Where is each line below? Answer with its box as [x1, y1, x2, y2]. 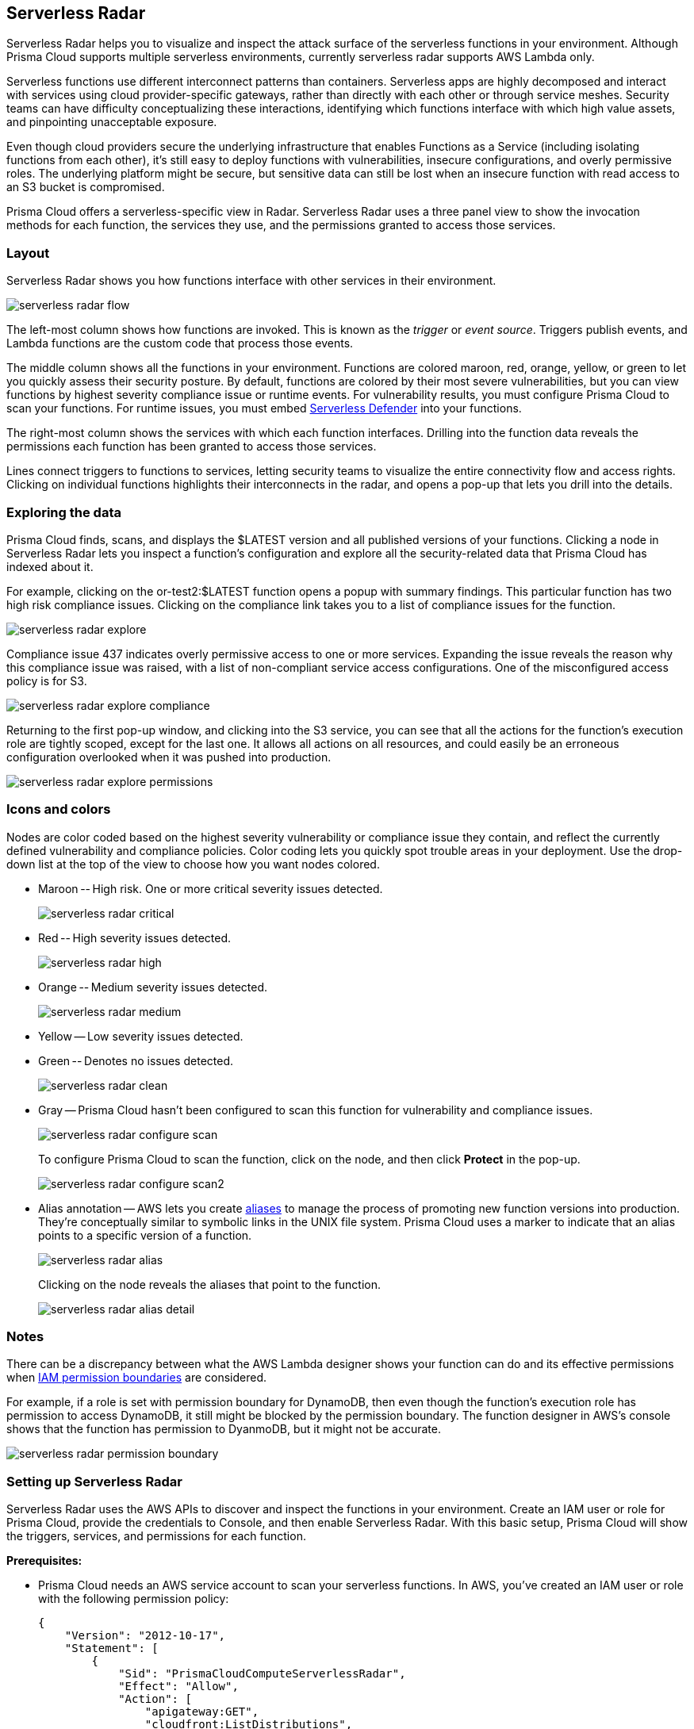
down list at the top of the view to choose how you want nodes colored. [6, 857, 380, 871]
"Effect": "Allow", [118, 1680, 239, 1693]
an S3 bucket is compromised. [6, 180, 165, 194]
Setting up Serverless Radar [6, 1473, 183, 1489]
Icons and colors [6, 801, 111, 818]
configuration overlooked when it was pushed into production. [6, 749, 332, 764]
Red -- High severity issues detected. [38, 930, 232, 945]
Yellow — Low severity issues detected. [38, 1029, 243, 1043]
